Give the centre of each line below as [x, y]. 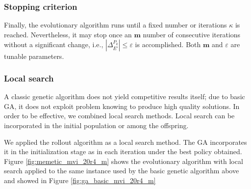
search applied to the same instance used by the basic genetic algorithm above [122, 171]
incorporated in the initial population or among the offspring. [96, 125]
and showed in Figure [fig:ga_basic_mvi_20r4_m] [80, 180]
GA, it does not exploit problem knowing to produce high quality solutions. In [122, 106]
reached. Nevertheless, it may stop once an [68, 34]
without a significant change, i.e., [54, 44]
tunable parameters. [34, 56]
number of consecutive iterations [192, 34]
